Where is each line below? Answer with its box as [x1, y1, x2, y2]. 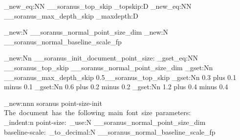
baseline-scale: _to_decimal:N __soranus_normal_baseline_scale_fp [4, 126, 216, 137]
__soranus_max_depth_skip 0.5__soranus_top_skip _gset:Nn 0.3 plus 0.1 [4, 72, 237, 82]
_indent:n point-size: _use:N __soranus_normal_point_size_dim [4, 117, 206, 127]
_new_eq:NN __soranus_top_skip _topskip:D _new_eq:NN [4, 1, 192, 11]
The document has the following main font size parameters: [4, 107, 191, 118]
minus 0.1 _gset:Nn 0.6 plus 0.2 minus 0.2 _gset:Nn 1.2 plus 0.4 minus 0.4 [4, 81, 228, 92]
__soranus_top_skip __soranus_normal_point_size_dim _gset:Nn [4, 62, 213, 72]
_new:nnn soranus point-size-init [4, 98, 102, 108]
